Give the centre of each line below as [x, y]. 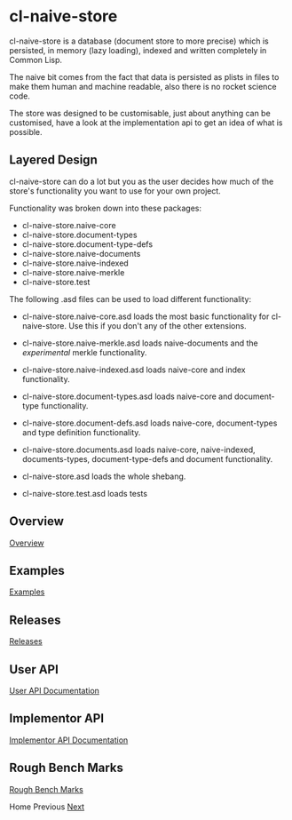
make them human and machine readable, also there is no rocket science [143, 86]
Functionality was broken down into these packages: [106, 208]
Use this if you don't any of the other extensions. [157, 325]
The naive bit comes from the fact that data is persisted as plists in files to [144, 76]
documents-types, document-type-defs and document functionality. [147, 458]
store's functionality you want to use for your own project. [115, 191]
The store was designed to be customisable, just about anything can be [140, 113]
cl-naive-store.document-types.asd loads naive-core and [127, 396]
